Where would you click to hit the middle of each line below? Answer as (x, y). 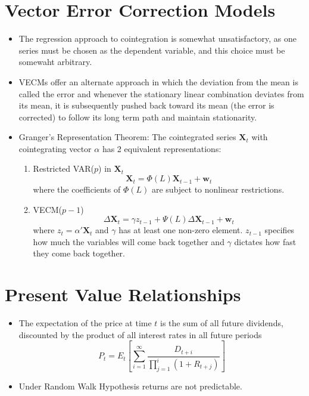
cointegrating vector (55, 148)
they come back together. (79, 253)
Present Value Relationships (123, 294)
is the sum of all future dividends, (222, 323)
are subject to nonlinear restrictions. (218, 189)
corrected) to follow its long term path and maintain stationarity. (138, 117)
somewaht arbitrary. (55, 62)
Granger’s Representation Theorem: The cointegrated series (127, 137)
